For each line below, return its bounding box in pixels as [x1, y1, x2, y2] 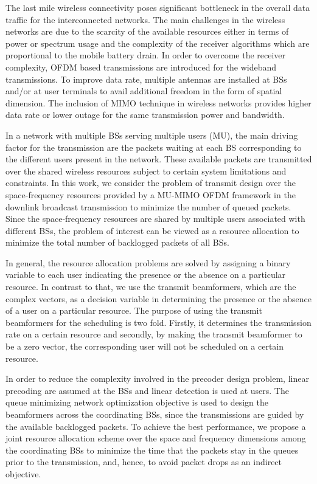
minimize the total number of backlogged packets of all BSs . [5, 236, 229, 249]
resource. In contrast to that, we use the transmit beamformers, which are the [5, 280, 296, 293]
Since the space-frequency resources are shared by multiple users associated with [5, 212, 305, 225]
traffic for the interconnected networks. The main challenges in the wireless [5, 13, 285, 26]
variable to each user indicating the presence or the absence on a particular [5, 268, 286, 281]
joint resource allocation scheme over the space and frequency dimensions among [5, 432, 306, 444]
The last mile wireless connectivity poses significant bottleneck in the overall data [5, 1, 310, 13]
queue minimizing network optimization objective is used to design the [5, 396, 268, 409]
